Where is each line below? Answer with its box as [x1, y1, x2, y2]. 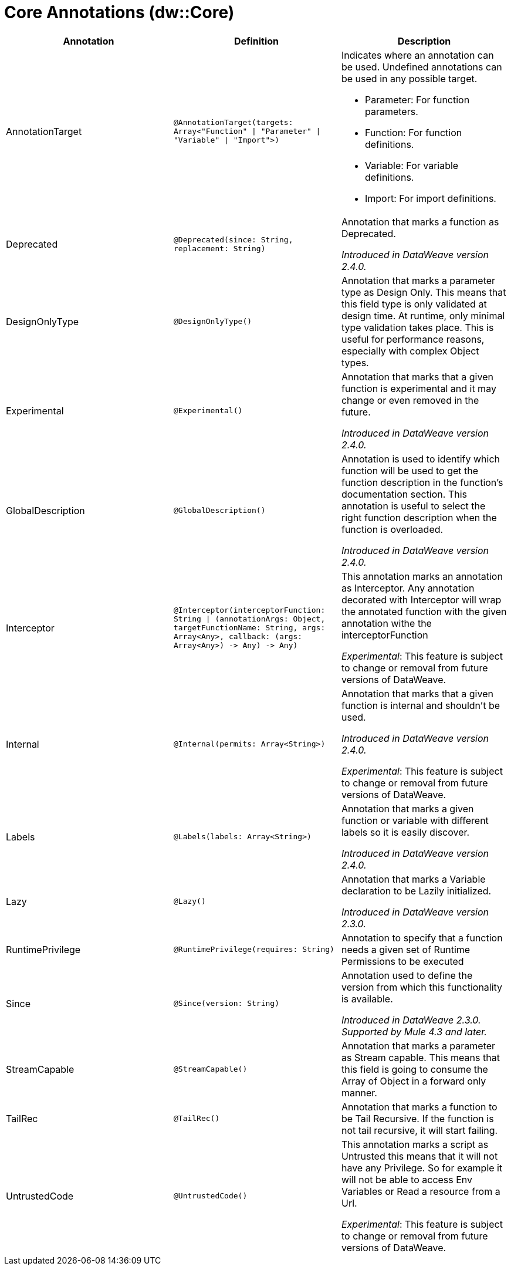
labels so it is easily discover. [341, 826, 470, 838]
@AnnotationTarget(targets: [173, 118, 293, 127]
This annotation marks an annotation [341, 570, 503, 582]
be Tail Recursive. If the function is [341, 1112, 494, 1124]
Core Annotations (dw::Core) [4, 2, 235, 22]
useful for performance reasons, [341, 333, 485, 345]
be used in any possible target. [341, 72, 478, 85]
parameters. [364, 105, 418, 117]
